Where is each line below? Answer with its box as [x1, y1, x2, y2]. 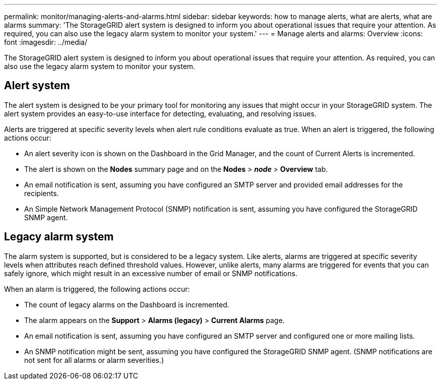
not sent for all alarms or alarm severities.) [24, 355, 164, 364]
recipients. [24, 188, 59, 198]
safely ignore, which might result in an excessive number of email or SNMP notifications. [4, 269, 298, 278]
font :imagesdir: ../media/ [4, 38, 88, 46]
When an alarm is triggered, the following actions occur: [4, 284, 190, 293]
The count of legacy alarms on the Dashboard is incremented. [24, 300, 230, 309]
